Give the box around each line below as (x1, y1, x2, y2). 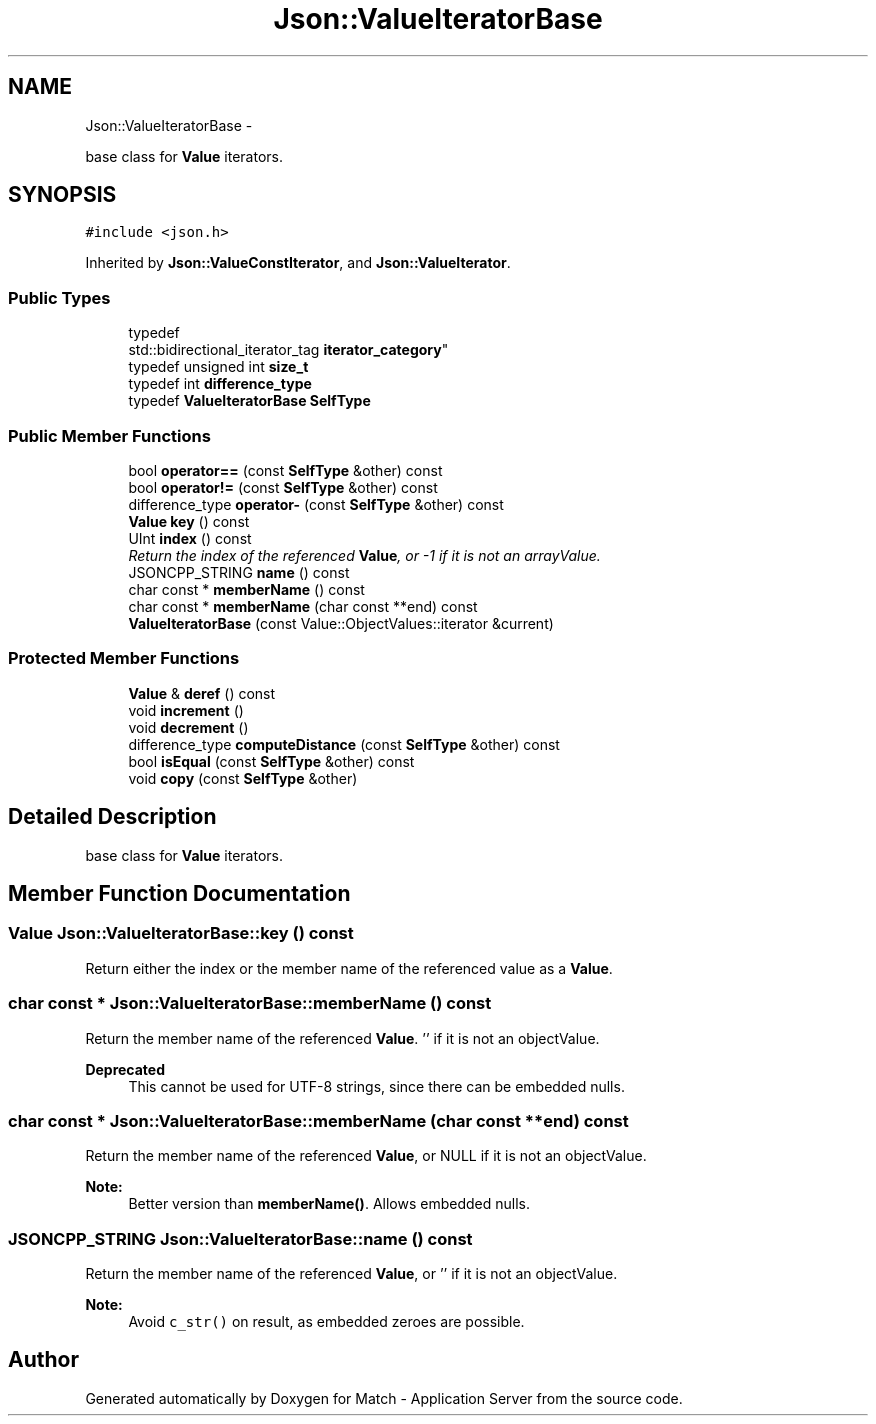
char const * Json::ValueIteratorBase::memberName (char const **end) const (8, 1110, 629, 1131)
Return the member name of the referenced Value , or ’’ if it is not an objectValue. (85, 1265, 618, 1282)
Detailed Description (8, 804, 217, 830)
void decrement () (128, 718, 249, 736)
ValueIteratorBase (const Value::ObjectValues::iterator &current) (128, 614, 554, 632)
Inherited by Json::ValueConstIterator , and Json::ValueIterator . (85, 254, 511, 272)
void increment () (128, 701, 244, 719)
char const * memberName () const (128, 580, 365, 598)
